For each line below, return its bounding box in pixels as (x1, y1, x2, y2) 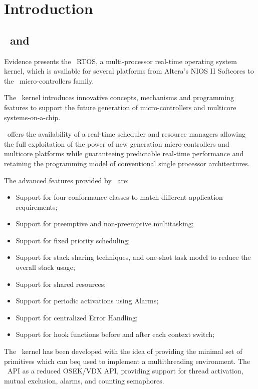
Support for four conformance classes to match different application (16, 192, 223, 202)
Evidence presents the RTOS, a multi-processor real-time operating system (4, 56, 237, 66)
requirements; (16, 201, 58, 212)
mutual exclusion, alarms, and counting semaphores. (4, 375, 164, 385)
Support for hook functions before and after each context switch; (16, 329, 215, 339)
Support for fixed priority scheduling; (16, 235, 130, 245)
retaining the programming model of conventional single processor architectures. (4, 158, 250, 168)
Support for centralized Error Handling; (16, 312, 138, 322)
